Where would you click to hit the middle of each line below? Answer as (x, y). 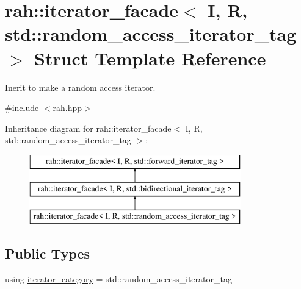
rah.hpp (67, 108)
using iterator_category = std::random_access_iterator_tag (118, 279)
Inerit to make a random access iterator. (80, 87)
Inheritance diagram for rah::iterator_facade (88, 128)
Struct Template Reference (150, 58)
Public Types (48, 253)
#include (22, 108)
